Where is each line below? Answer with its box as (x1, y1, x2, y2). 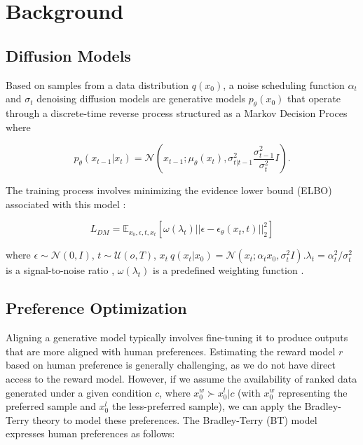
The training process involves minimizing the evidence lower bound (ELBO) (6, 183, 332, 198)
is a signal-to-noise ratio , (6, 263, 115, 278)
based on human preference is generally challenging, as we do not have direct (6, 357, 336, 372)
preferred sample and (6, 399, 96, 413)
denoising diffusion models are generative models (36, 91, 246, 106)
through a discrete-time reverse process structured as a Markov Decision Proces (6, 105, 348, 120)
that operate (287, 91, 341, 106)
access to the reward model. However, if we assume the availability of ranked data (6, 371, 357, 385)
